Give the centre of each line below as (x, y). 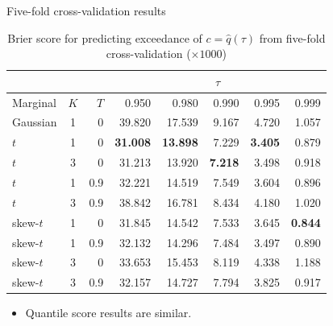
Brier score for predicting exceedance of (105, 37)
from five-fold (292, 37)
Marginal (34, 102)
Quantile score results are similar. (108, 313)
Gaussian (35, 122)
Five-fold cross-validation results (86, 10)
